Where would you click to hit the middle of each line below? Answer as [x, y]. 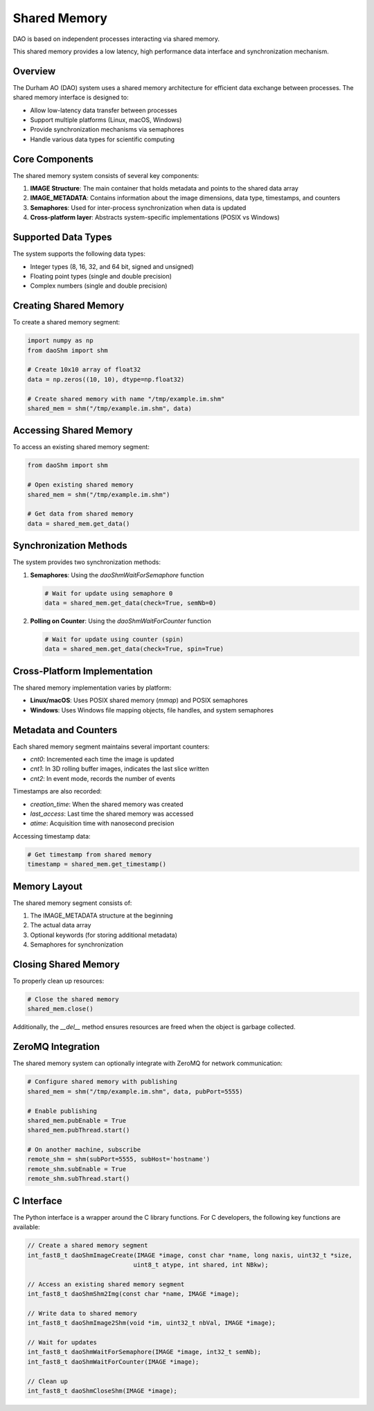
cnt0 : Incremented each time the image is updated [102, 759]
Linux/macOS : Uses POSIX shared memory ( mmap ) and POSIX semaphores [139, 701]
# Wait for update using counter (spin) [114, 640]
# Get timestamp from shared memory [90, 855]
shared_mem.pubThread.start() [79, 1130]
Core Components [53, 159]
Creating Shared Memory [69, 306]
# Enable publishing [62, 1111]
